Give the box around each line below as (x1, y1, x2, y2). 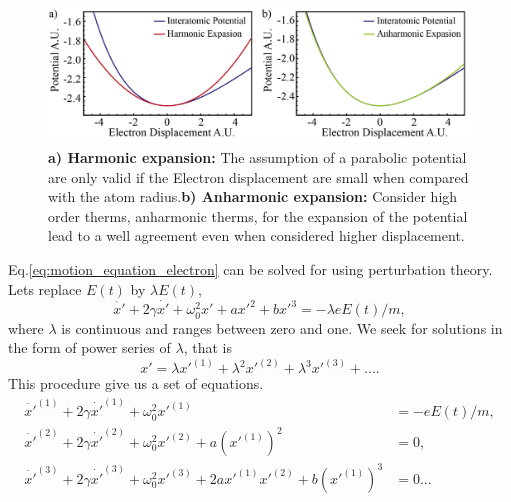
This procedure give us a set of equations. (8, 373, 264, 394)
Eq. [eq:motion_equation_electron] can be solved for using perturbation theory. (8, 258, 493, 279)
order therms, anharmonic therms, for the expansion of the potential (48, 205, 468, 226)
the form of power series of (8, 337, 171, 358)
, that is (183, 337, 232, 358)
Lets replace (8, 278, 82, 299)
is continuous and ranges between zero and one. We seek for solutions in (61, 317, 503, 338)
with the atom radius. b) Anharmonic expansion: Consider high (48, 186, 458, 207)
